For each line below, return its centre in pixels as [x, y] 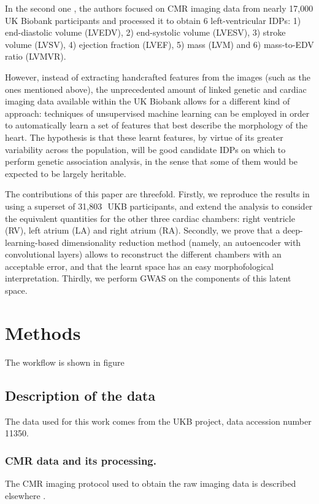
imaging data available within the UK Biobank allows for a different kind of [148, 101]
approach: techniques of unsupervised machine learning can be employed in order [157, 113]
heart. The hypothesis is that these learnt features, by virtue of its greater [144, 137]
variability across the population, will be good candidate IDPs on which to [145, 149]
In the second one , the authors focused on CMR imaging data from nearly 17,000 [159, 8]
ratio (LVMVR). [36, 56]
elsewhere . [25, 495]
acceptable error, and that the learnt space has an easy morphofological [139, 266]
